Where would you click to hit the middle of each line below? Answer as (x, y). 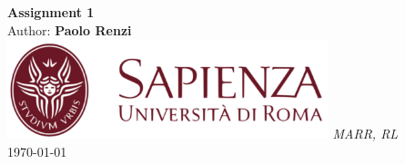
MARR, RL (365, 134)
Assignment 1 (51, 12)
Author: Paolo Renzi (70, 29)
